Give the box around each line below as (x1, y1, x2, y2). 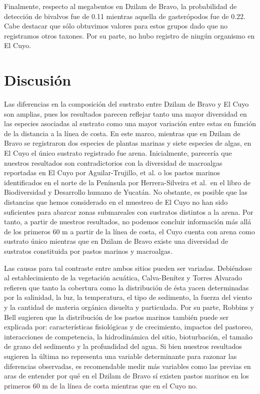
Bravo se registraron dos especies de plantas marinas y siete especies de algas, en (4, 138, 251, 148)
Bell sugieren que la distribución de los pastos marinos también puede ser (4, 311, 229, 322)
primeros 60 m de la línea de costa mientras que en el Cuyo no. (4, 380, 197, 390)
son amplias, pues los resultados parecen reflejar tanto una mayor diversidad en (4, 108, 247, 119)
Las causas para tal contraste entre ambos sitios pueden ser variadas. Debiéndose (4, 262, 252, 273)
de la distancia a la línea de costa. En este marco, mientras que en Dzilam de (4, 128, 240, 138)
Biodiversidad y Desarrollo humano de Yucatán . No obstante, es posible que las (4, 187, 247, 197)
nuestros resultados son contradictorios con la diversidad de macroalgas (4, 157, 222, 168)
